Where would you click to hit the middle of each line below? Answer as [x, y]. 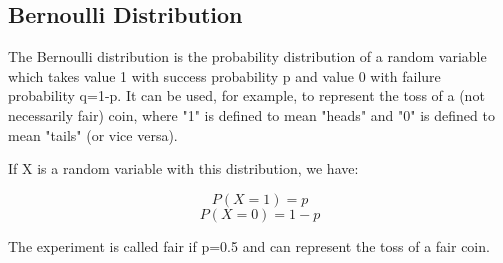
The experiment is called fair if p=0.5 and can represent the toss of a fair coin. [249, 245]
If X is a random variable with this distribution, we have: [183, 168]
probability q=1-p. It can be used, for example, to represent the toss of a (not [246, 95]
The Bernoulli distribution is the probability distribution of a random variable [247, 56]
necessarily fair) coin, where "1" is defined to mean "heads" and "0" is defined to [251, 114]
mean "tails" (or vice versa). [93, 134]
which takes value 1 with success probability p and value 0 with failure [224, 75]
